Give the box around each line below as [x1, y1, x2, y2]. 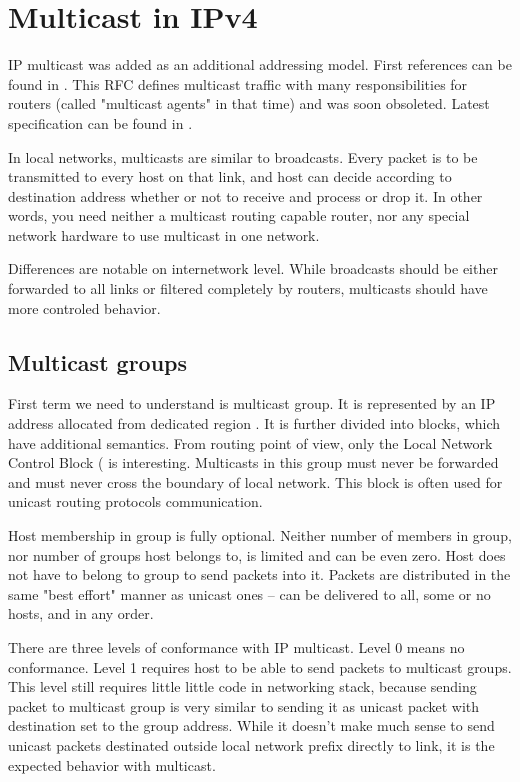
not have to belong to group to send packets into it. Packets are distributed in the [8, 564, 511, 585]
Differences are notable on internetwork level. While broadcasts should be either [8, 258, 498, 279]
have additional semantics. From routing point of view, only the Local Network [8, 432, 493, 453]
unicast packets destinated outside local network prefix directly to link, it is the [8, 734, 495, 755]
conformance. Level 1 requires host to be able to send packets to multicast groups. [8, 656, 512, 677]
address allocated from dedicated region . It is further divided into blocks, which [8, 413, 501, 434]
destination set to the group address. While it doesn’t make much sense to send [8, 715, 495, 736]
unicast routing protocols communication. [8, 491, 263, 512]
